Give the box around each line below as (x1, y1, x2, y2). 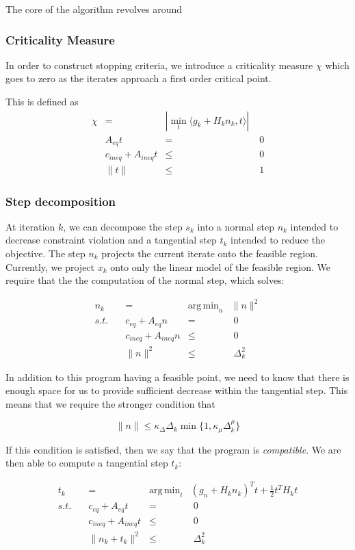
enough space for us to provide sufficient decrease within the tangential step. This (5, 383, 348, 397)
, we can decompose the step (63, 219, 183, 233)
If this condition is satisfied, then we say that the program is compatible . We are (5, 442, 341, 456)
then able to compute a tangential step (5, 456, 168, 470)
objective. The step (5, 246, 86, 261)
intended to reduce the (230, 233, 326, 247)
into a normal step (197, 219, 274, 233)
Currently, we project (5, 259, 95, 274)
